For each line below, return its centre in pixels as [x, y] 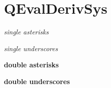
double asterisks [32, 65]
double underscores [37, 81]
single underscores [31, 48]
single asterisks [26, 32]
